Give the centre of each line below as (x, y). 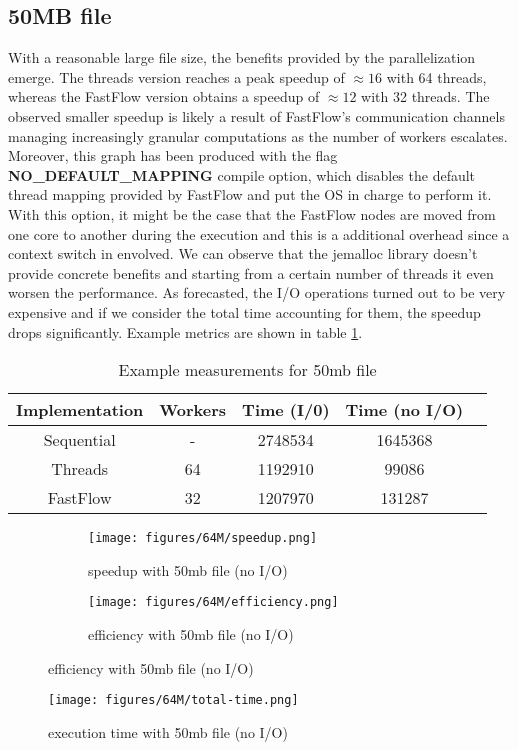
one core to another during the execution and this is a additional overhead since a (259, 233)
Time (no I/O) (404, 410)
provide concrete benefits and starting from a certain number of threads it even (251, 272)
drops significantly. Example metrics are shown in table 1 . (185, 331)
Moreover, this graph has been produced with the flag (173, 155)
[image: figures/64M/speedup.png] (203, 538)
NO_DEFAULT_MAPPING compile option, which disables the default (242, 174)
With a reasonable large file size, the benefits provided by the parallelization (242, 57)
